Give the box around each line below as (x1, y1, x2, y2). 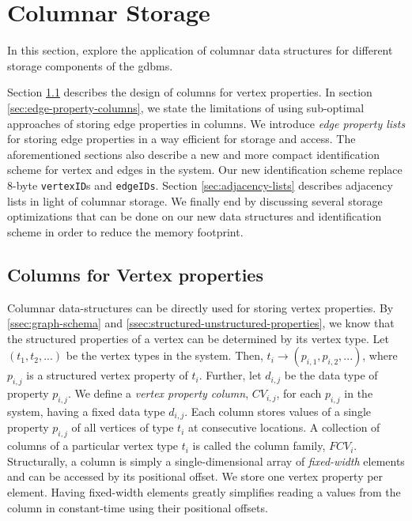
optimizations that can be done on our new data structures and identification (7, 208, 382, 225)
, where (362, 347, 398, 364)
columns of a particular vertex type (7, 437, 179, 454)
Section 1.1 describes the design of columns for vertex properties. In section (7, 84, 372, 100)
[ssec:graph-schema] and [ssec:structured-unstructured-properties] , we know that (7, 315, 395, 331)
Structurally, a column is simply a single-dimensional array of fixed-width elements (7, 452, 405, 469)
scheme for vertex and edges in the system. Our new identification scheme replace (7, 161, 403, 178)
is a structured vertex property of (26, 367, 188, 383)
